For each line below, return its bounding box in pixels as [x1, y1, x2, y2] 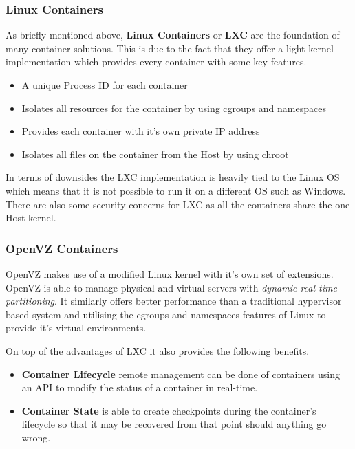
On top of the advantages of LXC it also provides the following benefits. [6, 343, 310, 358]
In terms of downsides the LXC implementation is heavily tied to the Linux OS [6, 170, 340, 184]
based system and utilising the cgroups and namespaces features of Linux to [6, 307, 326, 321]
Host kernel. [6, 210, 56, 225]
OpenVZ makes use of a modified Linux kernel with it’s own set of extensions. [6, 266, 334, 281]
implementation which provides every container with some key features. [6, 54, 307, 69]
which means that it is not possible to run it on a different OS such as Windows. [6, 183, 346, 197]
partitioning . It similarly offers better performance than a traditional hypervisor [6, 294, 342, 308]
